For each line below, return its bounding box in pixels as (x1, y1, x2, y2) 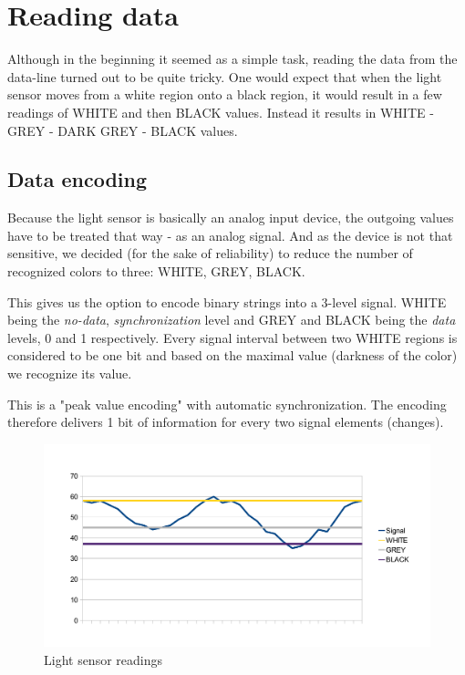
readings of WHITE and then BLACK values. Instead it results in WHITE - (7, 102, 434, 121)
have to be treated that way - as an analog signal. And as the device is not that (7, 225, 453, 244)
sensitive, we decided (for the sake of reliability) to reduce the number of (7, 244, 413, 263)
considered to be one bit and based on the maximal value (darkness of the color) (7, 346, 458, 365)
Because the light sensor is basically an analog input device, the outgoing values (7, 208, 454, 227)
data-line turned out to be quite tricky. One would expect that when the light (7, 67, 442, 86)
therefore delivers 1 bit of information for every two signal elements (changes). (7, 412, 444, 431)
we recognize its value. (7, 364, 132, 383)
